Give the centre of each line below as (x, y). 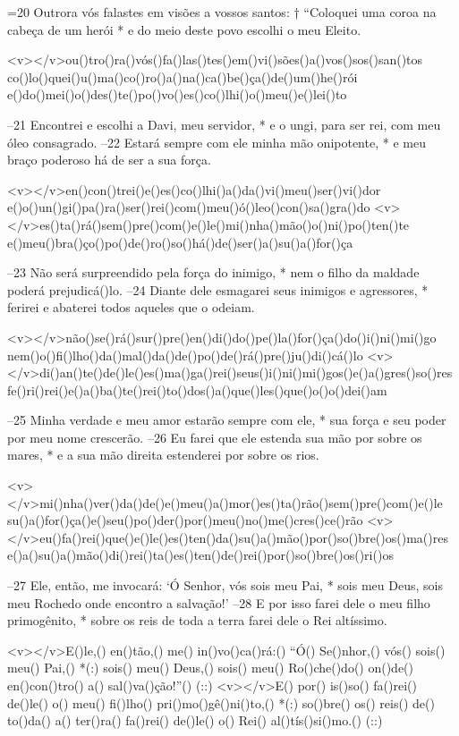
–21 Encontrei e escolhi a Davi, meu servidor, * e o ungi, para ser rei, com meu (224, 124)
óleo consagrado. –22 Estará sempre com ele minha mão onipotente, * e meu (217, 142)
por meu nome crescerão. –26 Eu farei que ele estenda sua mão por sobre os (215, 437)
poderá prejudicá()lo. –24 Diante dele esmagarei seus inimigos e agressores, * (218, 289)
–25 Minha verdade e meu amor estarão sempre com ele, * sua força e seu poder (227, 420)
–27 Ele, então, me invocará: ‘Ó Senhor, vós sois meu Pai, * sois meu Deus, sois (225, 585)
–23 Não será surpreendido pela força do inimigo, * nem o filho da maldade (213, 272)
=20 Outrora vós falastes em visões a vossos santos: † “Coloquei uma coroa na (222, 12)
